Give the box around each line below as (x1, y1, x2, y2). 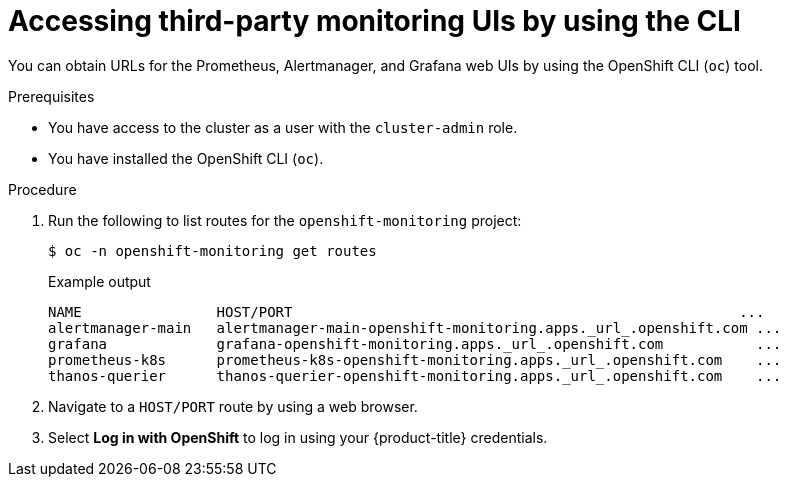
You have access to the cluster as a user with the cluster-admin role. (48, 118, 518, 136)
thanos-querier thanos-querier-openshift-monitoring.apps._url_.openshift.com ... (48, 367, 782, 384)
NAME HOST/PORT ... (48, 303, 765, 320)
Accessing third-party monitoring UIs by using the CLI (8, 4, 741, 38)
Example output (48, 272, 151, 290)
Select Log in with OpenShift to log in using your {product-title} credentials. (48, 428, 548, 446)
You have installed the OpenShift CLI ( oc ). (48, 149, 324, 167)
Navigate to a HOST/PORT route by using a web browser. (48, 397, 418, 415)
